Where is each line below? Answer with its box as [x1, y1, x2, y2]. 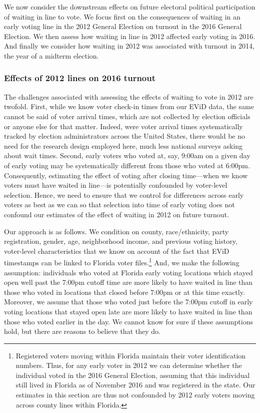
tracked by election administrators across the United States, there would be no [4, 131, 245, 141]
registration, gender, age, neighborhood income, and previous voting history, [4, 236, 237, 246]
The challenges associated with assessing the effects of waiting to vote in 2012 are [4, 91, 253, 102]
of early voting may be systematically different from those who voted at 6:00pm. [4, 160, 250, 170]
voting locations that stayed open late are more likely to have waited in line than [4, 306, 252, 316]
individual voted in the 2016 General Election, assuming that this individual [15, 369, 250, 380]
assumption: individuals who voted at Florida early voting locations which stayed [4, 267, 253, 277]
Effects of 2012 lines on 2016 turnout [4, 72, 156, 84]
